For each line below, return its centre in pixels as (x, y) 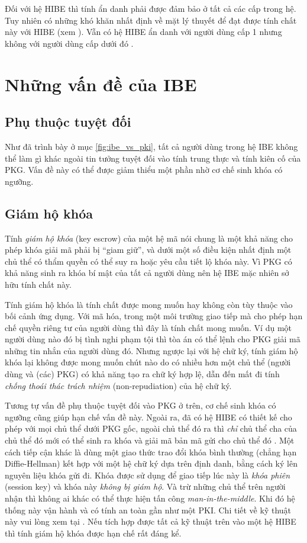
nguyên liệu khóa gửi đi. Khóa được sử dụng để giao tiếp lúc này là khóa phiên (148, 475)
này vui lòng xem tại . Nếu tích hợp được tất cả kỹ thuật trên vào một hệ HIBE (151, 521)
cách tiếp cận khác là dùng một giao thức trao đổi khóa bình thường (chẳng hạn (151, 452)
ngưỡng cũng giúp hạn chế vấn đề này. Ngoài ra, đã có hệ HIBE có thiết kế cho (148, 417)
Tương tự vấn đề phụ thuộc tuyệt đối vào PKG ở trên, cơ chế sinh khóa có (140, 405)
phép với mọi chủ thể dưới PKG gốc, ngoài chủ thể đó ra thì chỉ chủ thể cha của (151, 428)
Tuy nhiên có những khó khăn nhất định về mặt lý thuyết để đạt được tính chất (151, 20)
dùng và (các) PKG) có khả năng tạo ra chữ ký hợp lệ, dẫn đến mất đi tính (142, 374)
